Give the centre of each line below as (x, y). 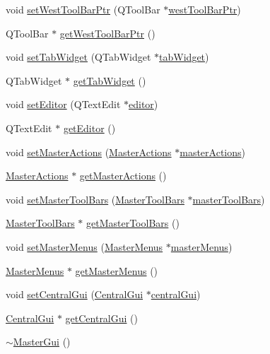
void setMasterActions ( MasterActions (89, 152)
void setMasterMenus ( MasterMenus (84, 246)
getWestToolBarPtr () (107, 33)
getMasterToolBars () (133, 223)
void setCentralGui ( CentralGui (75, 294)
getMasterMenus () (117, 270)
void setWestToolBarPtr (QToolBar (83, 9)
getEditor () (89, 128)
